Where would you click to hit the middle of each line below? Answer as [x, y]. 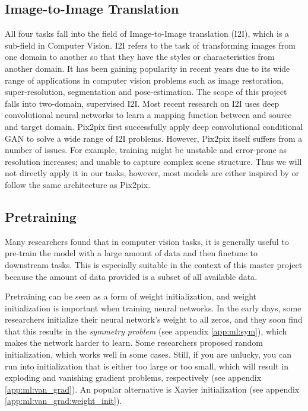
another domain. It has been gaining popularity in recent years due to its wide [147, 68]
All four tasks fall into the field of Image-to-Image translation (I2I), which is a [147, 34]
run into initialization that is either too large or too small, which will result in [147, 366]
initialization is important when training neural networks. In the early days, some [153, 308]
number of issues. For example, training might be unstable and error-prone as [146, 150]
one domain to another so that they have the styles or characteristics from [140, 57]
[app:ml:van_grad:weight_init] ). [63, 401]
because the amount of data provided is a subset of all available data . [131, 276]
